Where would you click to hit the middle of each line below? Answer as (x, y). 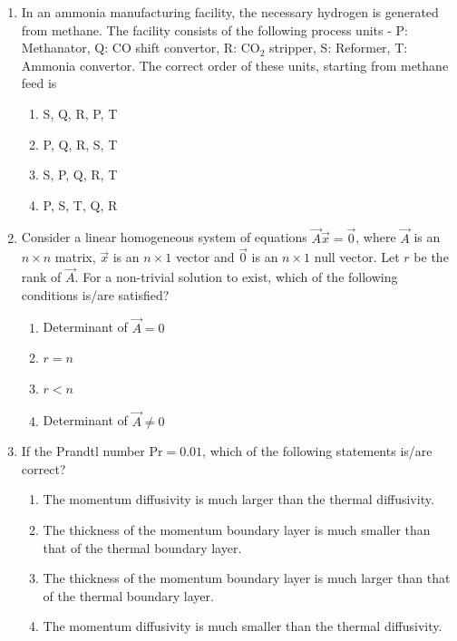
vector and (205, 257)
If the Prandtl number (83, 451)
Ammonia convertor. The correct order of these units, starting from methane (235, 65)
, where (376, 237)
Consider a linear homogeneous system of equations (164, 237)
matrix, (75, 257)
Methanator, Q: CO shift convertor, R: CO (141, 48)
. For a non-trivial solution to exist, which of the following (236, 277)
